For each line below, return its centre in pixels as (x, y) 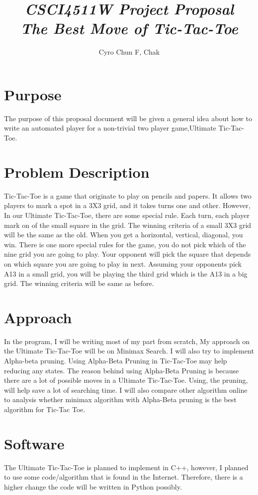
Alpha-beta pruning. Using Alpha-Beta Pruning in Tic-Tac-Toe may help (116, 360)
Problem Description (77, 172)
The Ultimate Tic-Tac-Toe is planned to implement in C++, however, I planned (126, 467)
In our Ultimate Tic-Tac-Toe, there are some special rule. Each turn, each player (127, 215)
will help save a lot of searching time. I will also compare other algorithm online (126, 389)
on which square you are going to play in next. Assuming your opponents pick (123, 263)
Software (34, 443)
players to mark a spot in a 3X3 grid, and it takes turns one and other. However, (127, 205)
